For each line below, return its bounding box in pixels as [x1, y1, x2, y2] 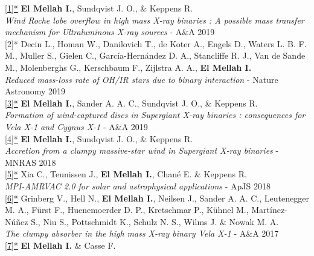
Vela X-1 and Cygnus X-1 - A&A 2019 [5, 120, 148, 133]
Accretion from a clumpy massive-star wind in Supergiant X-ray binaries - [5, 144, 279, 157]
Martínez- [251, 203, 287, 216]
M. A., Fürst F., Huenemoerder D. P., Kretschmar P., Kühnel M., [5, 203, 249, 216]
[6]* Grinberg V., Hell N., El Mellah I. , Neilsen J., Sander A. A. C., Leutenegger [5, 191, 309, 204]
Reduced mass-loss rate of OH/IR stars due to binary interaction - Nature [5, 73, 278, 85]
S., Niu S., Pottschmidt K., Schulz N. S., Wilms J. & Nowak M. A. [31, 215, 279, 228]
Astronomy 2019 [5, 85, 66, 97]
